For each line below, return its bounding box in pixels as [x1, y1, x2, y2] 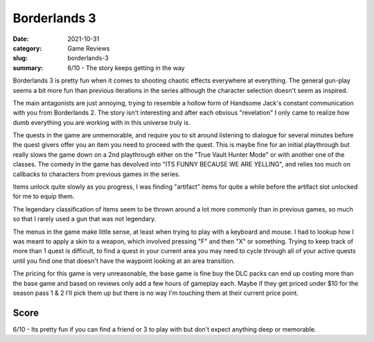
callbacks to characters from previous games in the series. [12, 170, 180, 178]
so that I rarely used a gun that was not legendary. [12, 215, 157, 223]
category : [12, 44, 42, 52]
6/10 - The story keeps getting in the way [67, 63, 185, 72]
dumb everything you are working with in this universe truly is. [12, 118, 190, 126]
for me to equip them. [12, 192, 75, 200]
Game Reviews [67, 44, 110, 52]
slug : [12, 54, 28, 62]
